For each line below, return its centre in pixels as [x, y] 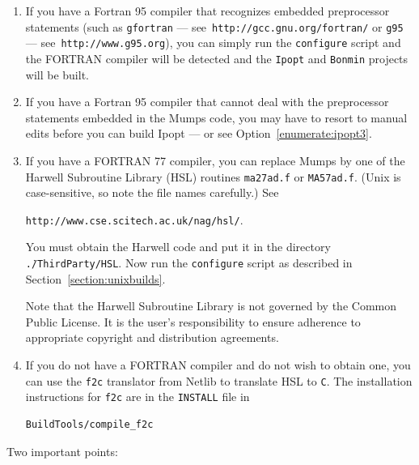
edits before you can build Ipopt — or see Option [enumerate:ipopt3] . [199, 133]
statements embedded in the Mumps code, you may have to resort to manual [216, 117]
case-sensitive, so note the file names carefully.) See [152, 192]
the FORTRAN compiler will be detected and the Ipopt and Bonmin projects [217, 58]
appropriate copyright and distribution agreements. [152, 337]
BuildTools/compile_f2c [89, 424]
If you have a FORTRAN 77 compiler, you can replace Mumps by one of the [215, 160]
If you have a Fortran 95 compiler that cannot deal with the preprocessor [207, 102]
